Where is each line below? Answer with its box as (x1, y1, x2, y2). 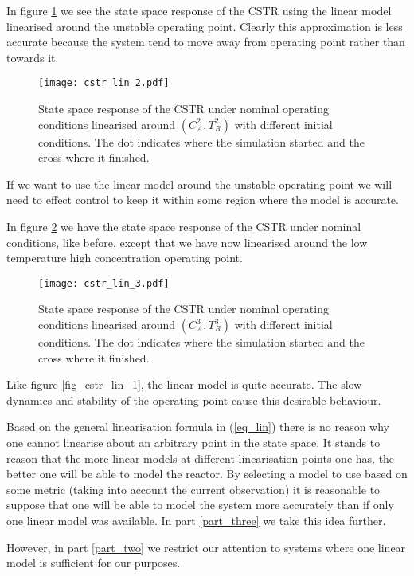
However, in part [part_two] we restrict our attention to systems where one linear (6, 539, 406, 555)
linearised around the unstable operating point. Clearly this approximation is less (6, 18, 403, 34)
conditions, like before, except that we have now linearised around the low (6, 233, 368, 250)
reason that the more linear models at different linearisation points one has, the (6, 449, 395, 466)
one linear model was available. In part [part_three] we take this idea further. (6, 511, 386, 528)
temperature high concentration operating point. (6, 249, 243, 266)
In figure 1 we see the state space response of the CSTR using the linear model (6, 2, 392, 18)
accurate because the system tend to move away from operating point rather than (6, 33, 405, 50)
